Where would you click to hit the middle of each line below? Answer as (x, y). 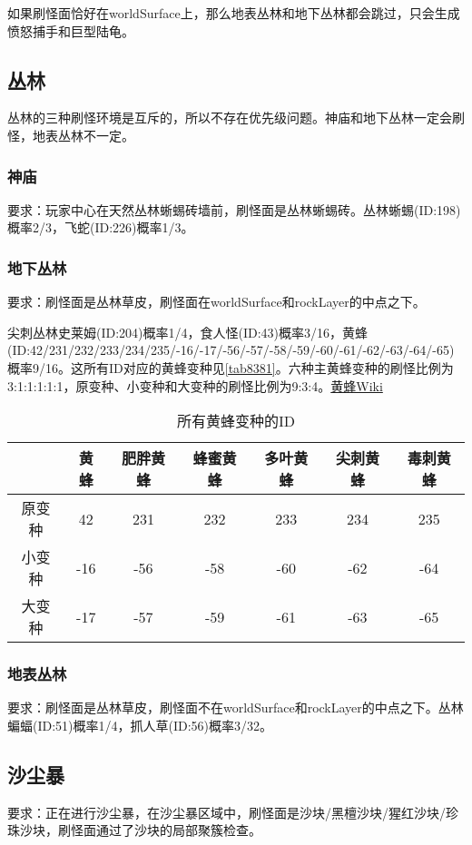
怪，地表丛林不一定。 (71, 135)
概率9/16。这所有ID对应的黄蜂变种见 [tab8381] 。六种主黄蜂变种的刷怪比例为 (231, 367)
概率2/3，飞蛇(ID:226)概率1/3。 (101, 227)
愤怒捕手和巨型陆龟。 (71, 30)
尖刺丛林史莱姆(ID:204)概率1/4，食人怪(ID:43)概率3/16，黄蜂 (188, 332)
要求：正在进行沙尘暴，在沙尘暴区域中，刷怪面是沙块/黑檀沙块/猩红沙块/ (226, 812)
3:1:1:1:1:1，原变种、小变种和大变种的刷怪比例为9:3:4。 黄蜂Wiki (195, 385)
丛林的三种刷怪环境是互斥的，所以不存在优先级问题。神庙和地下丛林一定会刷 (236, 118)
